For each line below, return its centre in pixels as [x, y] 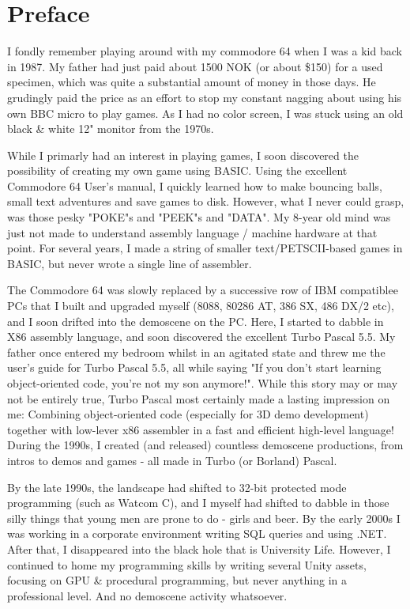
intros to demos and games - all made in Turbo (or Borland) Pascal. [172, 460]
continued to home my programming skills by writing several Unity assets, [187, 564]
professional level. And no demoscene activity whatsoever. [147, 595]
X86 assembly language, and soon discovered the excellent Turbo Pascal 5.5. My [201, 337]
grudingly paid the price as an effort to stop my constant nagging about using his [205, 97]
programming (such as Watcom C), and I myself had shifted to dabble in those [198, 503]
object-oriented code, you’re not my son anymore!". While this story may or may [203, 383]
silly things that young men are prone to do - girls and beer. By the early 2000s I [204, 518]
